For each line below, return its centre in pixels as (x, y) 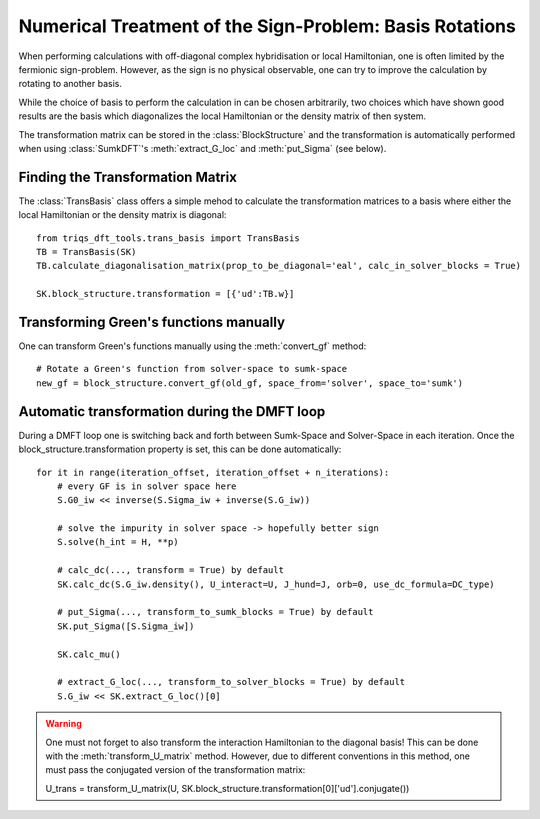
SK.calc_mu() (88, 654)
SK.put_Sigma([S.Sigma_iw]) (125, 626)
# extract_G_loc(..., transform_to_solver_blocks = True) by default (231, 682)
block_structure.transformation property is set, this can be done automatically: (180, 449)
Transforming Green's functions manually (151, 321)
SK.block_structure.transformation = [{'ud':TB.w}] (165, 294)
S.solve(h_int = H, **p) (117, 542)
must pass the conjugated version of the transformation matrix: (175, 770)
